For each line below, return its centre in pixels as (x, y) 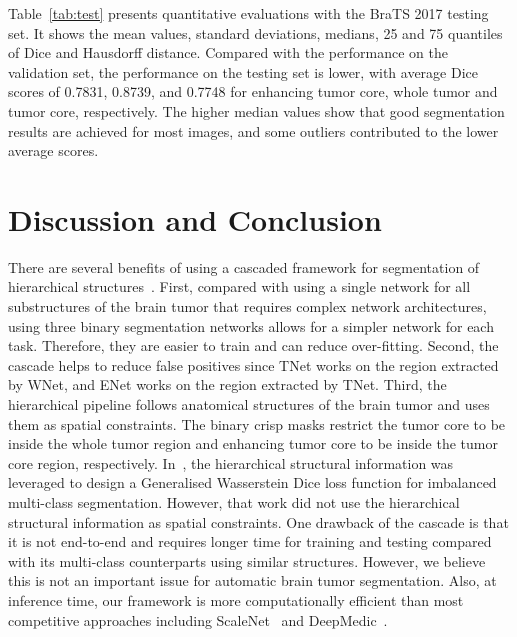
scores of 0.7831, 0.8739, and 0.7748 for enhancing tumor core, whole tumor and (253, 91)
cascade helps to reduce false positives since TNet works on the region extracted (253, 364)
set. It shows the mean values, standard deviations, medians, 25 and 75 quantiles (255, 32)
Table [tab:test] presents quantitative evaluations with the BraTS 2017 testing (248, 13)
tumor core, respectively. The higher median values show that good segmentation (256, 110)
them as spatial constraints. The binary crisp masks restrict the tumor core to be (257, 423)
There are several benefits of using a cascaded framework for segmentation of (244, 266)
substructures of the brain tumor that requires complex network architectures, (247, 306)
